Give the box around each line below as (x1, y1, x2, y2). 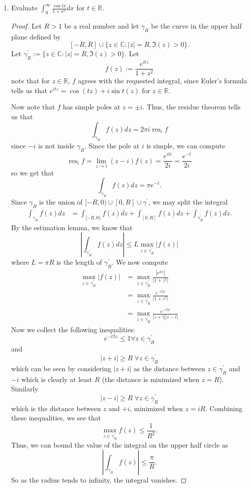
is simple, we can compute (146, 140, 225, 151)
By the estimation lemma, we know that (11, 222, 133, 232)
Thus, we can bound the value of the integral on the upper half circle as (11, 439, 228, 450)
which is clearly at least (21, 374, 93, 384)
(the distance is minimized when (102, 374, 199, 384)
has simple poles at (63, 102, 121, 112)
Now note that (11, 102, 55, 112)
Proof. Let (11, 20, 42, 31)
